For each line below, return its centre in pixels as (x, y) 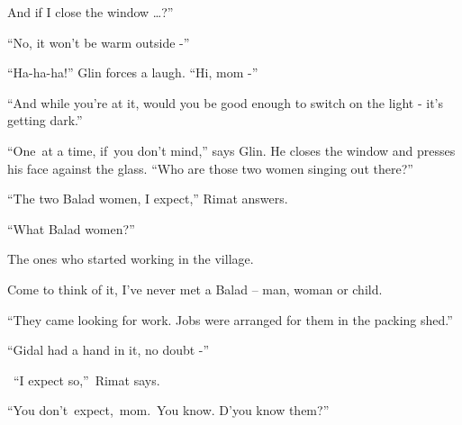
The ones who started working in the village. (131, 259)
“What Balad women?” (71, 228)
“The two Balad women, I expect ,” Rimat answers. (148, 199)
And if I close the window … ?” (91, 12)
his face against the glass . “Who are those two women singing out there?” (210, 168)
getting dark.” (45, 120)
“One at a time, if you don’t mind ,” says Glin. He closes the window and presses (231, 150)
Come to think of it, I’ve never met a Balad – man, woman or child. (195, 289)
